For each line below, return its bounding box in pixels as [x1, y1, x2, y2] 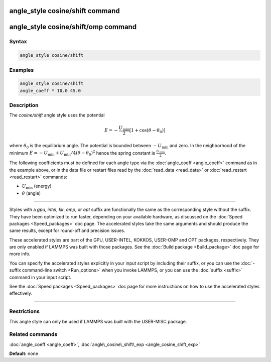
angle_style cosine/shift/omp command [9, 23, 137, 31]
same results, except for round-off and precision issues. [9, 227, 125, 233]
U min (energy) [22, 183, 52, 190]
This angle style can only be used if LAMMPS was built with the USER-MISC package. [9, 318, 187, 324]
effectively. [9, 290, 33, 296]
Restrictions [9, 308, 40, 315]
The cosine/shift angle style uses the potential [9, 112, 105, 118]
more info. [9, 251, 31, 257]
